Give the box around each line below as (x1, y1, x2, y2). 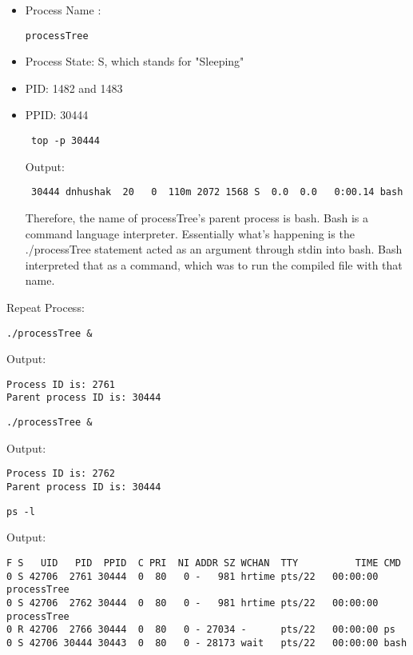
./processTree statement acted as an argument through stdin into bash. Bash (25, 241, 403, 258)
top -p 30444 (30, 135, 100, 147)
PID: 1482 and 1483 (25, 79, 123, 96)
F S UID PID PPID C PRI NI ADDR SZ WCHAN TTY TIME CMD (6, 557, 401, 569)
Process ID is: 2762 (6, 468, 116, 480)
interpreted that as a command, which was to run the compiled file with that (25, 256, 403, 273)
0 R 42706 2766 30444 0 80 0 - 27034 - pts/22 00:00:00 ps (6, 624, 395, 636)
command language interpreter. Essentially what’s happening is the (25, 225, 355, 242)
